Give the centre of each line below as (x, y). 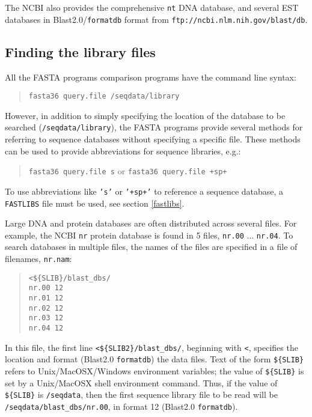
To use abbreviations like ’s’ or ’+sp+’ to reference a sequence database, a (144, 191)
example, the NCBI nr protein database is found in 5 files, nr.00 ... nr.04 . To (149, 235)
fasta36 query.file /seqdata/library (104, 96)
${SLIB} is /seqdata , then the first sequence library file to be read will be (141, 394)
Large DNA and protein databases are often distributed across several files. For (151, 223)
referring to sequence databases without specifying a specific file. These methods (153, 139)
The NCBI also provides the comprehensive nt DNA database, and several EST (152, 7)
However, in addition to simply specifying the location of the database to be (145, 115)
